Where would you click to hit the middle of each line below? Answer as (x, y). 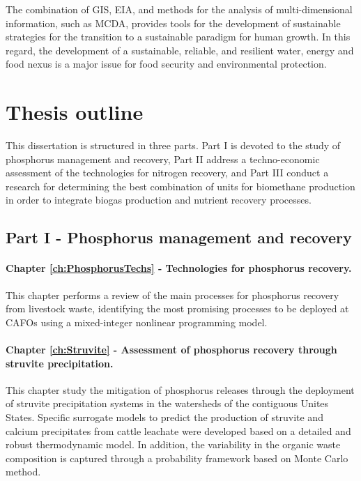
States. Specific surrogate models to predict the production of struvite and (164, 417)
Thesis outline (75, 112)
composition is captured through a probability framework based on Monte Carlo (177, 458)
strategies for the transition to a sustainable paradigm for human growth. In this (178, 37)
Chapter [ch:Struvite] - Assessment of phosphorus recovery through (171, 350)
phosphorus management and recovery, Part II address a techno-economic (163, 159)
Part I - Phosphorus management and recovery (179, 237)
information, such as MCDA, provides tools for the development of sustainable (173, 23)
